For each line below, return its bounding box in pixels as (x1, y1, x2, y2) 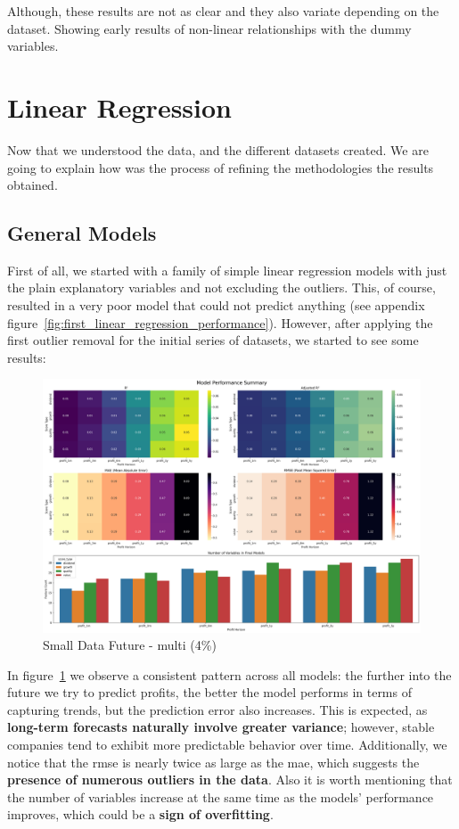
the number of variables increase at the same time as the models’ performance (7, 787, 434, 806)
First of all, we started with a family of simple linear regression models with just (7, 260, 447, 279)
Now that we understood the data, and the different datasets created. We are (7, 140, 429, 159)
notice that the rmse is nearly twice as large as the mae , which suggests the (7, 752, 420, 771)
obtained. (7, 176, 58, 194)
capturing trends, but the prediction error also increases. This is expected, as (7, 700, 428, 718)
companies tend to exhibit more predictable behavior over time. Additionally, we (7, 735, 447, 754)
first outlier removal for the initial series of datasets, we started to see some (7, 331, 419, 349)
